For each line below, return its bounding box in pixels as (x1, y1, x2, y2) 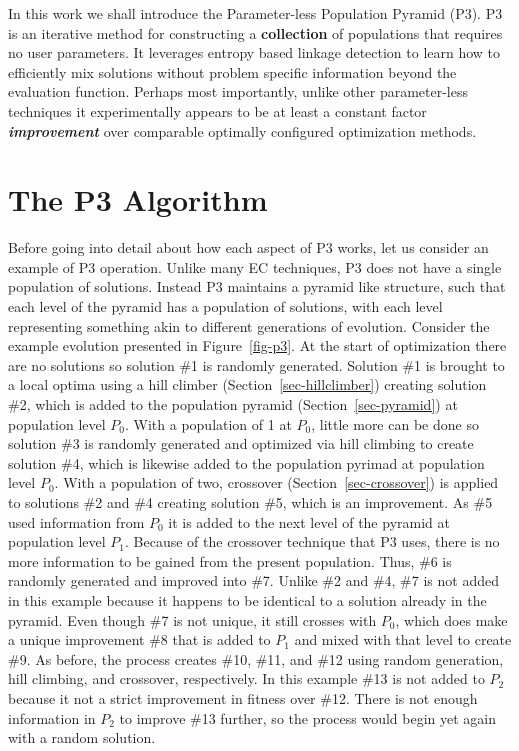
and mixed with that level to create (294, 629, 512, 650)
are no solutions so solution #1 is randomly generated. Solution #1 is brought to (8, 354, 505, 375)
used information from (8, 511, 145, 532)
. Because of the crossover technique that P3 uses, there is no (125, 531, 500, 552)
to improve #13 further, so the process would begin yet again (119, 707, 497, 728)
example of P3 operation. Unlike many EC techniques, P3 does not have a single (8, 256, 502, 277)
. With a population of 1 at (125, 413, 292, 434)
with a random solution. (8, 727, 156, 748)
